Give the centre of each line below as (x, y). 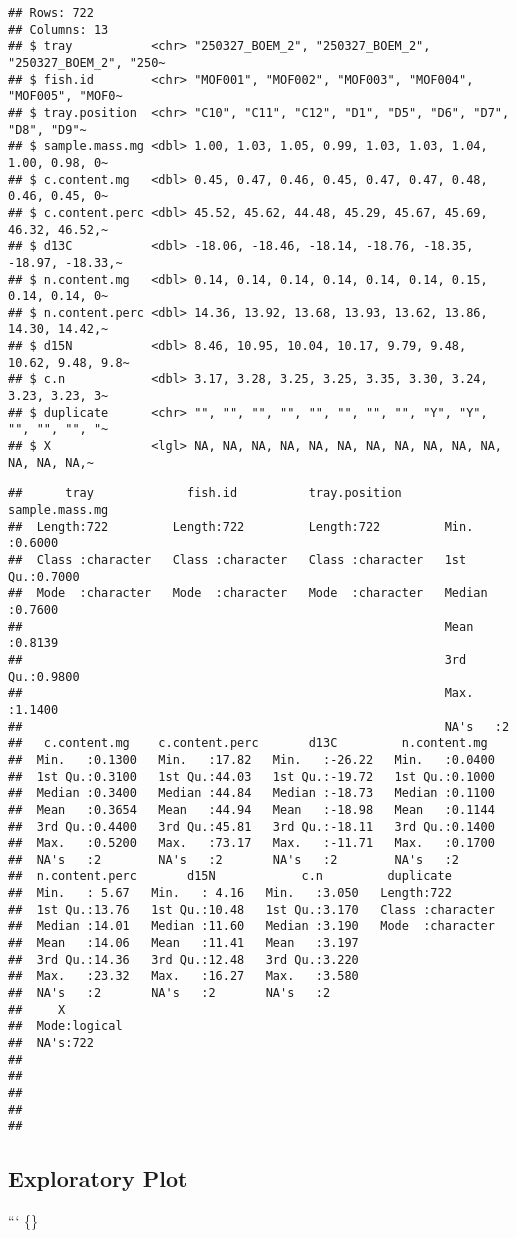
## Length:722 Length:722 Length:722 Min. (241, 526)
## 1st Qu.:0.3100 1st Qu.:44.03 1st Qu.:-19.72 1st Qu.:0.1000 (251, 776)
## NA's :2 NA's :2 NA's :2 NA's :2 (234, 859)
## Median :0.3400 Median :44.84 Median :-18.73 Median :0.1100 (251, 793)
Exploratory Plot (98, 1178)
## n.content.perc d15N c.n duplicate (230, 876)
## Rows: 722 (51, 13)
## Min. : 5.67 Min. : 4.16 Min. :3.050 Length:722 (230, 893)
